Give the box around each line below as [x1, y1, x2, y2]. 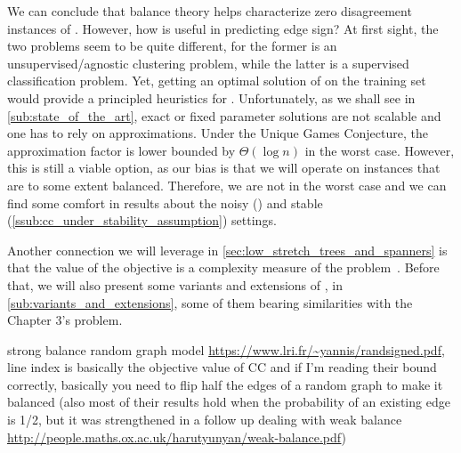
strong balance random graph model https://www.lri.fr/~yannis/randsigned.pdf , [7, 340, 445, 359]
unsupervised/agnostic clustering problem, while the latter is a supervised [7, 53, 409, 72]
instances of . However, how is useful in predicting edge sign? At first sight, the [7, 19, 439, 37]
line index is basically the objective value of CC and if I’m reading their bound [7, 358, 437, 376]
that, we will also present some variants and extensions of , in [7, 275, 343, 294]
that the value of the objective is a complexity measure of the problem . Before [7, 258, 440, 277]
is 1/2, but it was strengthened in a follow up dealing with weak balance [7, 410, 402, 429]
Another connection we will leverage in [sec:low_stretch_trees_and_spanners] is [7, 240, 448, 259]
